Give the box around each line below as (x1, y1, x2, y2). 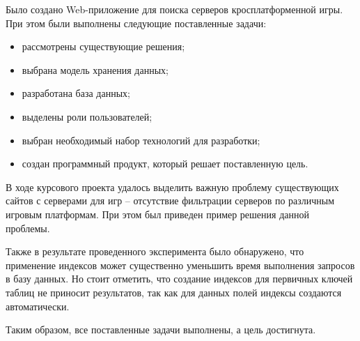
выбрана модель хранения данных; (22, 62, 169, 77)
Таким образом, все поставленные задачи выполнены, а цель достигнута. (6, 322, 316, 337)
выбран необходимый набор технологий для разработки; (22, 132, 260, 147)
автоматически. (6, 298, 70, 313)
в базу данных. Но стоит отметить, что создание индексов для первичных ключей (6, 271, 353, 286)
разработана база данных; (22, 86, 130, 100)
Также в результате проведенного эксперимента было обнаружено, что (6, 244, 304, 259)
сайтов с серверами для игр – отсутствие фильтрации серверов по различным (6, 193, 335, 208)
